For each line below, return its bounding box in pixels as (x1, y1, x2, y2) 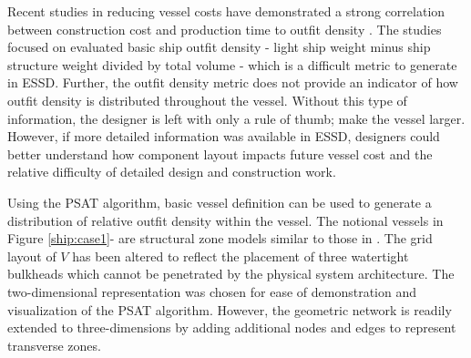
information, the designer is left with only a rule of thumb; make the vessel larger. (7, 108, 466, 128)
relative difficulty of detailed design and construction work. (7, 162, 336, 181)
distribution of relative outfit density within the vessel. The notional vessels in (7, 210, 444, 230)
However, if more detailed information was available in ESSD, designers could (7, 127, 440, 146)
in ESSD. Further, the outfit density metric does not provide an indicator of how (7, 73, 458, 92)
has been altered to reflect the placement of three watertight (72, 246, 409, 265)
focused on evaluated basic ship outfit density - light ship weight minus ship (7, 37, 431, 56)
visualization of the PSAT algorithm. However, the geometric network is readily (7, 300, 452, 319)
